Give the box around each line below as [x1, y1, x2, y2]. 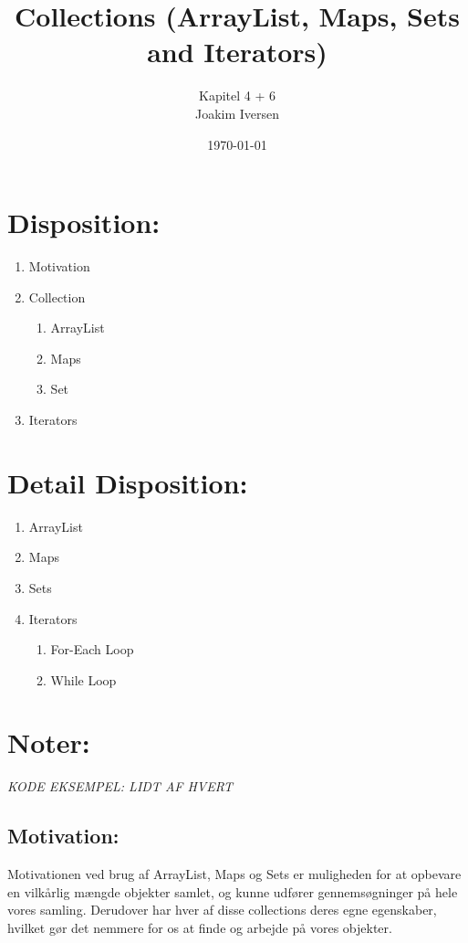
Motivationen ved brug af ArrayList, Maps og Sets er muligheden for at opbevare [7, 864, 462, 884]
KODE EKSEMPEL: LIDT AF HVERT [7, 777, 233, 796]
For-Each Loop [50, 640, 134, 659]
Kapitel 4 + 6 [199, 86, 276, 105]
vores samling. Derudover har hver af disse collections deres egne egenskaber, [7, 900, 437, 919]
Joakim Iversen [194, 103, 280, 122]
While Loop [50, 670, 117, 689]
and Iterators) [147, 33, 328, 70]
